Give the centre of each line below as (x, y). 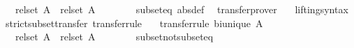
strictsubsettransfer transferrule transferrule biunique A (134, 23)
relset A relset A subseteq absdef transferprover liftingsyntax (182, 9)
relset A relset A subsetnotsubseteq (114, 37)
